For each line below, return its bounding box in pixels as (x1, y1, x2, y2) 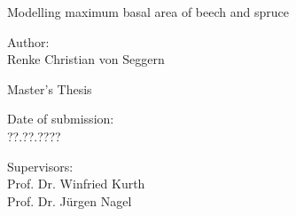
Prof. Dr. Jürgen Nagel (7, 191, 132, 210)
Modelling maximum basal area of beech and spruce (7, 3, 289, 20)
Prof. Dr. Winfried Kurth (7, 174, 145, 193)
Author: (7, 32, 50, 51)
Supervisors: (7, 156, 74, 175)
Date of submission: (7, 109, 114, 128)
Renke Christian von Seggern (7, 50, 165, 68)
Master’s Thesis (7, 79, 92, 98)
